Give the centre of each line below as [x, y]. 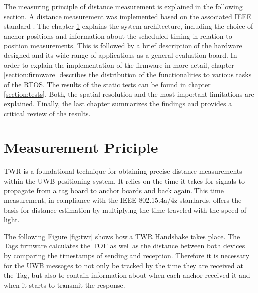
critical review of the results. [47, 113]
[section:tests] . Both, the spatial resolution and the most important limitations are [129, 94]
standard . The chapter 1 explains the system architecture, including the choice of [129, 26]
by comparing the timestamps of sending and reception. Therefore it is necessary [127, 255]
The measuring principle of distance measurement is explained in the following [123, 6]
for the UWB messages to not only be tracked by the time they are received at [124, 265]
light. [12, 220]
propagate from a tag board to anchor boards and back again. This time [114, 190]
